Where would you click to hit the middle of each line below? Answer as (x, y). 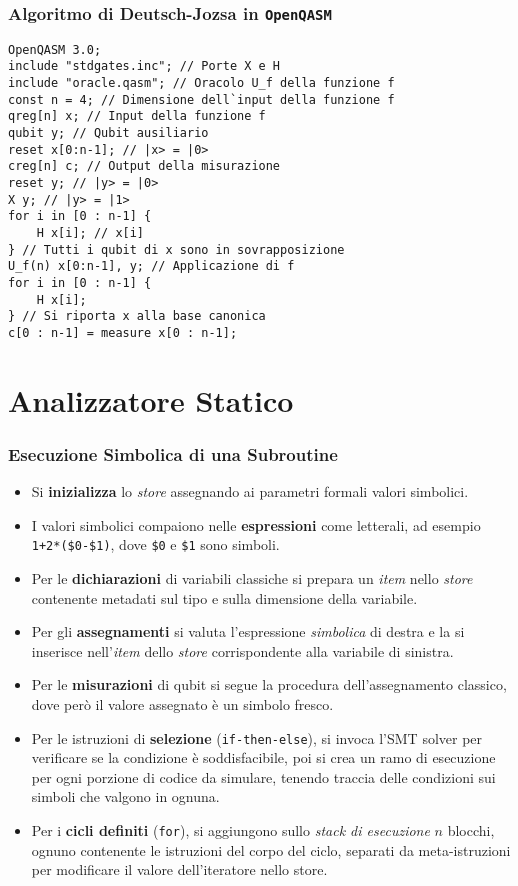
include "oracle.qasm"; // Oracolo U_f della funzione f (201, 83)
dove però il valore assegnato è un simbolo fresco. (182, 704)
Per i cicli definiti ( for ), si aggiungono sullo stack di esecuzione (230, 830)
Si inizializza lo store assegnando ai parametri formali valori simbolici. (250, 491)
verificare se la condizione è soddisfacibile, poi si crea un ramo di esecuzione (263, 757)
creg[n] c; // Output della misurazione (144, 166)
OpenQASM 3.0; (55, 49)
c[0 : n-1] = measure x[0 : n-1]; (123, 332)
